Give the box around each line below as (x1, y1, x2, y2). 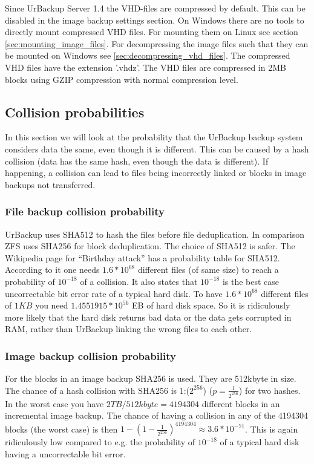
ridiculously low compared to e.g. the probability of (5, 436, 195, 448)
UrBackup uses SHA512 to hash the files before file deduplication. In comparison (5, 227, 304, 240)
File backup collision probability (5, 204, 165, 219)
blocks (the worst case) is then (5, 422, 118, 435)
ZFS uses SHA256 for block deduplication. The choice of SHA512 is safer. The (5, 240, 295, 252)
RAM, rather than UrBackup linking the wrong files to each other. (5, 322, 252, 335)
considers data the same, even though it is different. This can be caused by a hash (5, 142, 309, 155)
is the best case (222, 275, 280, 287)
